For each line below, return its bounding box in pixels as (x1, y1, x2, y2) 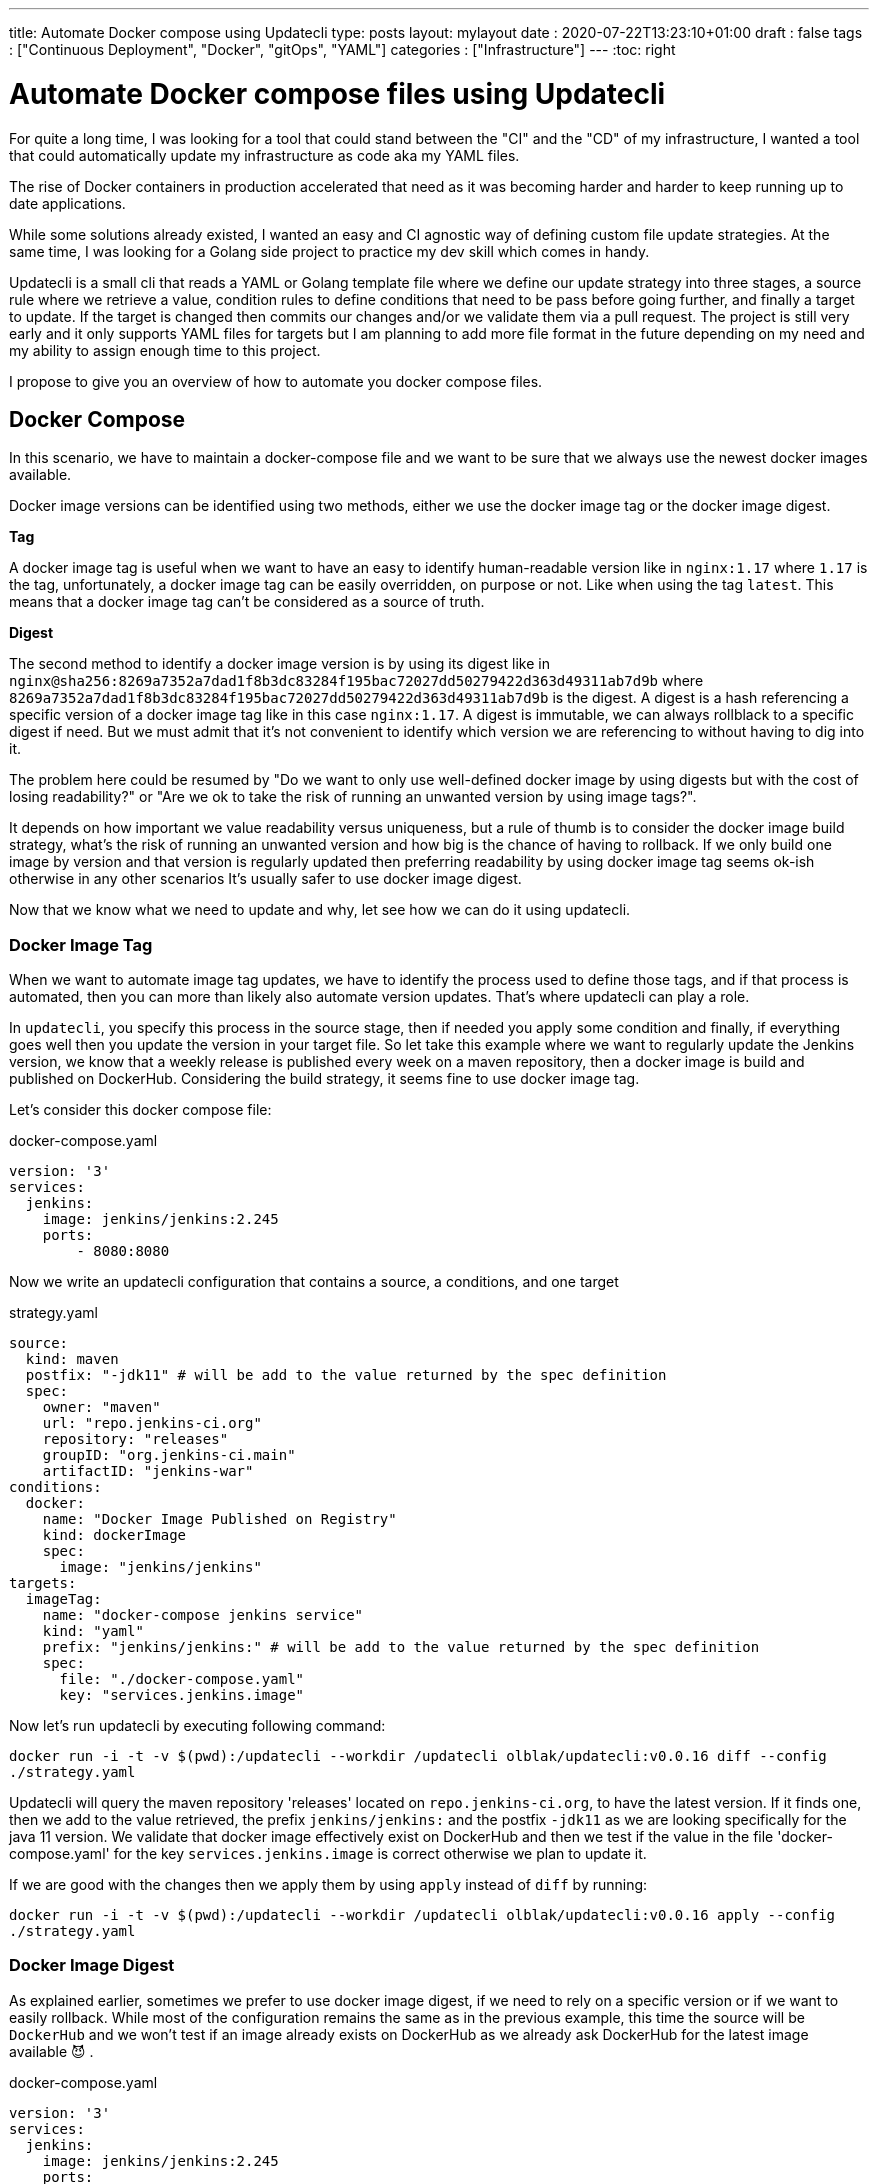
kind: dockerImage (42, 1527, 187, 1544)
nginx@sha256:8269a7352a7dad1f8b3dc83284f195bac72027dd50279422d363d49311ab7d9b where (9, 672, 704, 690)
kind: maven (25, 1351, 119, 1368)
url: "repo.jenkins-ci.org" (42, 1415, 262, 1432)
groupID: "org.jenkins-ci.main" (42, 1447, 296, 1464)
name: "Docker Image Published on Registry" (42, 1511, 397, 1528)
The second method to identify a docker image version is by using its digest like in (9, 655, 550, 673)
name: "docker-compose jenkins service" (42, 1607, 364, 1624)
